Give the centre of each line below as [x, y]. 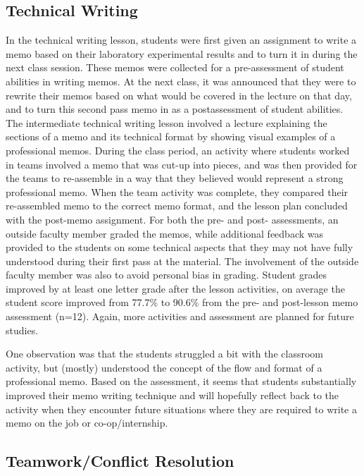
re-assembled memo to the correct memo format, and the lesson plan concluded [177, 206]
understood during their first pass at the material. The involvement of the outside [182, 261]
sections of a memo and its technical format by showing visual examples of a [171, 136]
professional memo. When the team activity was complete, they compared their [177, 191]
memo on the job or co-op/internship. [87, 423]
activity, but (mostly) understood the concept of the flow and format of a [164, 367]
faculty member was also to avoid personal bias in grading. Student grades [166, 275]
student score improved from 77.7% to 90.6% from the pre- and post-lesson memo [182, 302]
